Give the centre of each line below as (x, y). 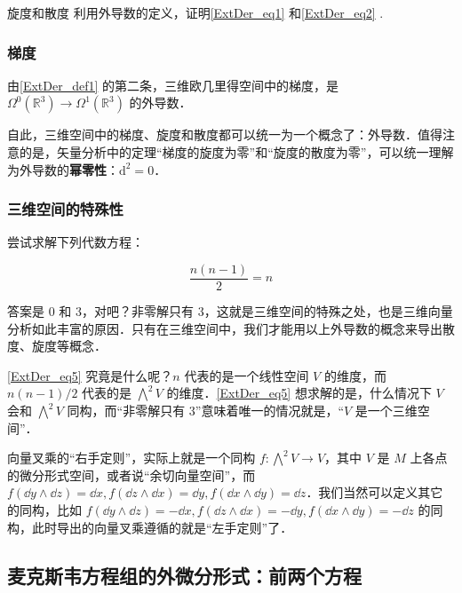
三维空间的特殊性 (65, 209)
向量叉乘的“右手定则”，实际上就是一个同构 (131, 458)
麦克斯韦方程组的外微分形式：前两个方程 (184, 575)
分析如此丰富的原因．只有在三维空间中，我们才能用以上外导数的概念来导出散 (231, 328)
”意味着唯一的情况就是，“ (270, 411)
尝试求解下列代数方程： (76, 242)
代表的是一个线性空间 (247, 375)
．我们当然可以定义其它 (374, 492)
